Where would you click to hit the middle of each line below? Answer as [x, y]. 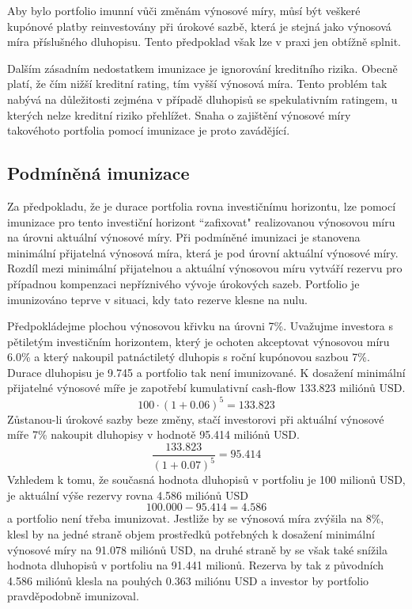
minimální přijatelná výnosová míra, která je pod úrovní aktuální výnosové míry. [203, 252]
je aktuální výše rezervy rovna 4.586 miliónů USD [128, 495]
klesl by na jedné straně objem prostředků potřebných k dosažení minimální [191, 533]
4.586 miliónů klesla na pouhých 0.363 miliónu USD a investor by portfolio [188, 580]
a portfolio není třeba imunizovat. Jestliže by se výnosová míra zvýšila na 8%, [196, 518]
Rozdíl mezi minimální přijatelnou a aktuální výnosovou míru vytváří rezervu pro [205, 268]
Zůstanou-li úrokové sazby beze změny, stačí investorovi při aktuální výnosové [196, 419]
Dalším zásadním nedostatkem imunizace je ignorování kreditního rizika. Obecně [202, 68]
